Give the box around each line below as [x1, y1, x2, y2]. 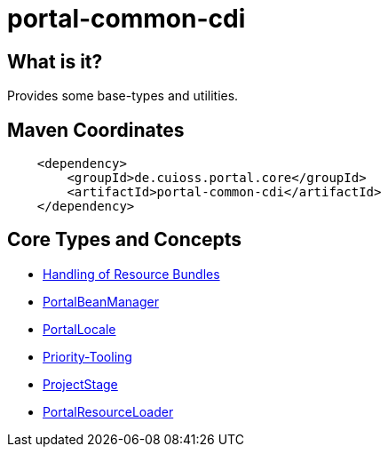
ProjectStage [43, 376, 118, 392]
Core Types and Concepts [7, 228, 242, 251]
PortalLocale [43, 321, 116, 337]
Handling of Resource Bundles [43, 266, 220, 282]
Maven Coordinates [7, 118, 185, 141]
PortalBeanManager [43, 293, 159, 309]
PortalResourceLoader [43, 403, 174, 419]
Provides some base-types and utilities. [7, 88, 239, 104]
